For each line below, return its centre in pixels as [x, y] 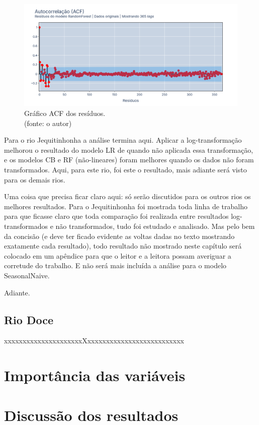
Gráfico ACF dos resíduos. [65, 113]
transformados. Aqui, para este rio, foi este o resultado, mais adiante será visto [125, 170]
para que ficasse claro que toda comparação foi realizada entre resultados [116, 216]
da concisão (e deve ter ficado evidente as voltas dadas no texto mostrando [119, 236]
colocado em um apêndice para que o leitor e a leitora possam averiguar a [118, 255]
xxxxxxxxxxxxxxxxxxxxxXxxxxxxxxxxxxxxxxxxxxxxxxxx [94, 341]
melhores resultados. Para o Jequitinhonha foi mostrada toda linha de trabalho [126, 206]
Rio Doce [29, 319]
